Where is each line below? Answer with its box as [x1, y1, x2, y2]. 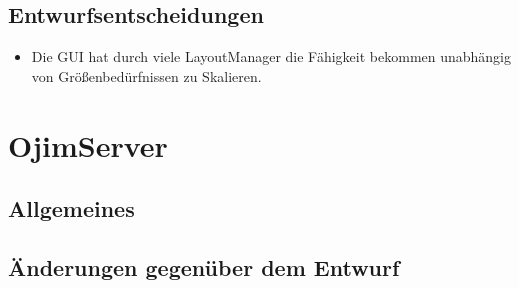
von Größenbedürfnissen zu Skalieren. [31, 65, 262, 86]
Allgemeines [8, 193, 135, 224]
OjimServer [8, 124, 168, 165]
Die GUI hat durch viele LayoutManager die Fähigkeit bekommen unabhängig [31, 46, 512, 67]
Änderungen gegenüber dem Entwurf [8, 251, 400, 282]
